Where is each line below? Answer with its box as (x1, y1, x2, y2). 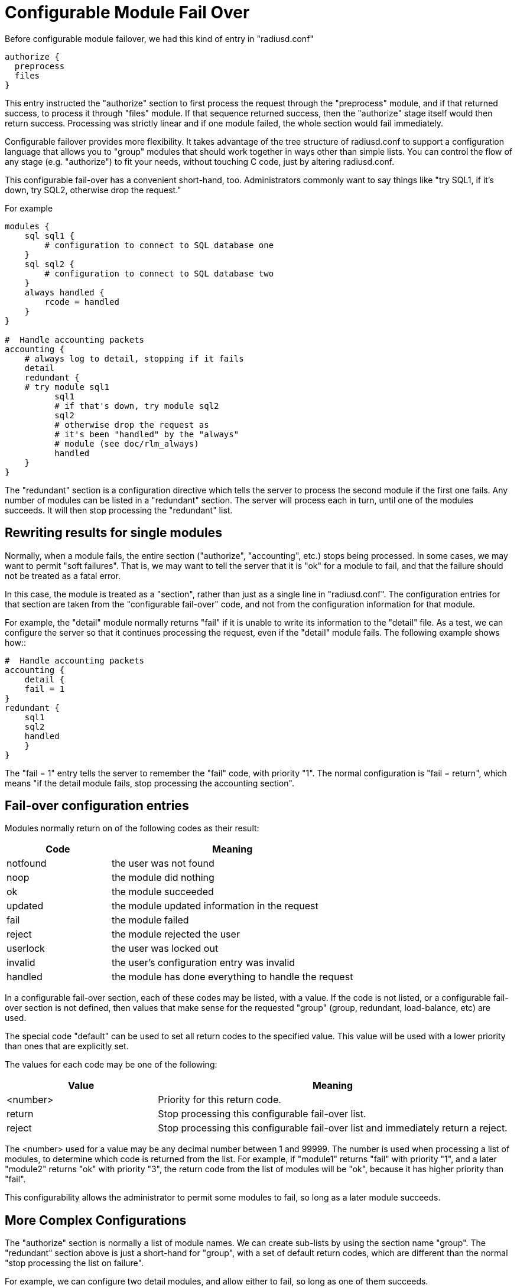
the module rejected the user (111, 928, 240, 941)
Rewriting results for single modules (5, 525, 222, 541)
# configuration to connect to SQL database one (44, 240, 274, 250)
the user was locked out (111, 942, 219, 955)
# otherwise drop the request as (54, 419, 209, 430)
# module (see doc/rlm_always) (54, 438, 199, 448)
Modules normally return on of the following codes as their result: (5, 823, 259, 834)
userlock (6, 942, 45, 955)
